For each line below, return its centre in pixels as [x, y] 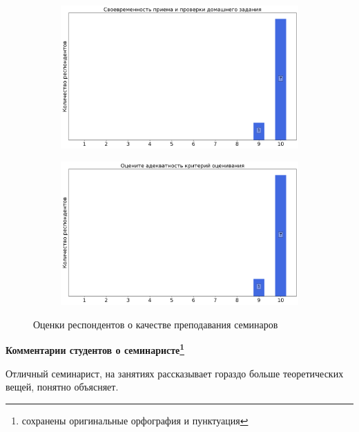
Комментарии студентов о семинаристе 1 [95, 349]
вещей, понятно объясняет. [62, 387]
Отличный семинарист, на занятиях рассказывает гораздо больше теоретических [175, 373]
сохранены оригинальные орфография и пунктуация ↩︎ [135, 420]
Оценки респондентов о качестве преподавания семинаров [156, 324]
